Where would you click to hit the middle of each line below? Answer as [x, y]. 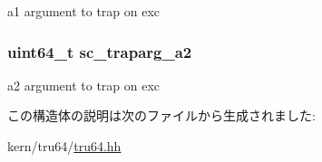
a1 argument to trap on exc [84, 11]
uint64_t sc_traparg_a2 [100, 51]
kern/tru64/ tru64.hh [64, 146]
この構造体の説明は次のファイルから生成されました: [161, 115]
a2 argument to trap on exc [84, 85]
